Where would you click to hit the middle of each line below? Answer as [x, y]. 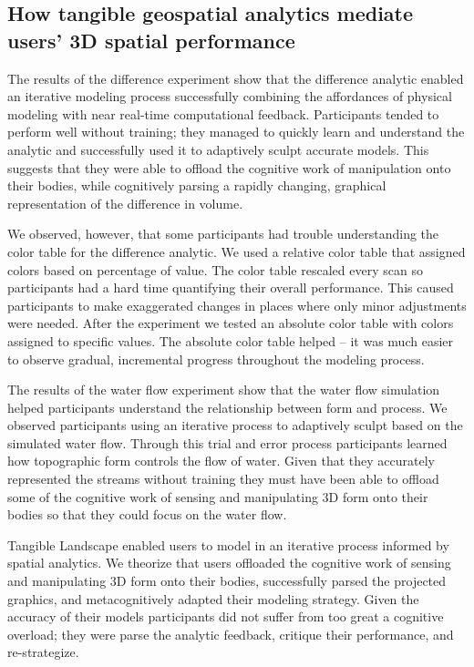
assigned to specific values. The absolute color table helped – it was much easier [230, 340]
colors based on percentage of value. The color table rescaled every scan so [215, 269]
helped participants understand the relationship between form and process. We [227, 407]
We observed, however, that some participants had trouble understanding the [223, 234]
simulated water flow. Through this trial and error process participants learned [227, 442]
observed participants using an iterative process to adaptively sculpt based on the [235, 425]
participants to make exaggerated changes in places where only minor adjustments [237, 305]
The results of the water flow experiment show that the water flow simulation [224, 390]
